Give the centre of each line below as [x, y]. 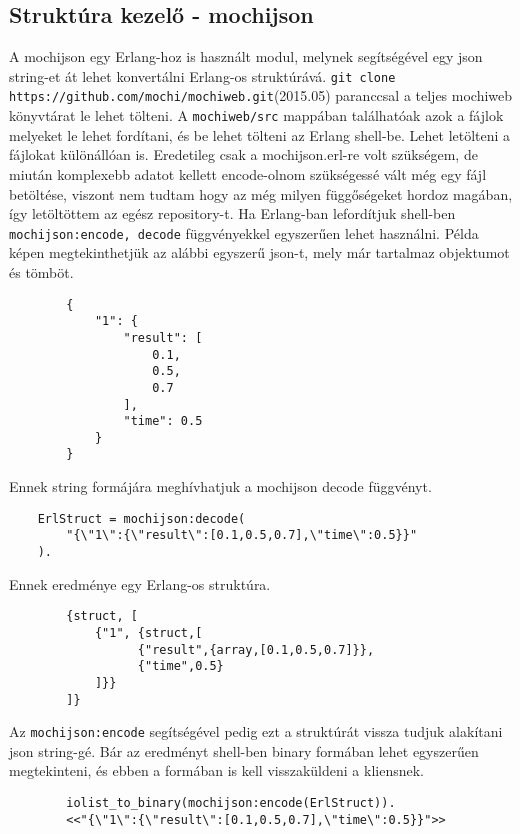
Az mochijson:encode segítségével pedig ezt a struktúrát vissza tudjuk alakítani [256, 731]
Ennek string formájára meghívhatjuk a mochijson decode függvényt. [220, 486]
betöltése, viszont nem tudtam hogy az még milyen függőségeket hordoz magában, [261, 193]
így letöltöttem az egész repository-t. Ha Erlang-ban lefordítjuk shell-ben [232, 213]
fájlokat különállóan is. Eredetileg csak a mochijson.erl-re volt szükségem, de [243, 154]
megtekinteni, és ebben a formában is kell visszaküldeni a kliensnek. [216, 770]
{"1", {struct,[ [148, 632]
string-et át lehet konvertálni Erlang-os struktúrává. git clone [202, 75]
